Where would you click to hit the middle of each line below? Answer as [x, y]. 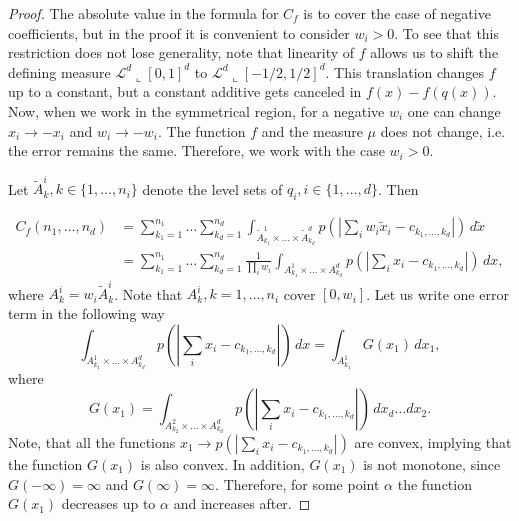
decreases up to [108, 503]
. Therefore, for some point [297, 483]
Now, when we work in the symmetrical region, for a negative [196, 110]
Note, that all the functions [92, 442]
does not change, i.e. [443, 130]
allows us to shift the [434, 52]
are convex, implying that [433, 442]
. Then [398, 188]
